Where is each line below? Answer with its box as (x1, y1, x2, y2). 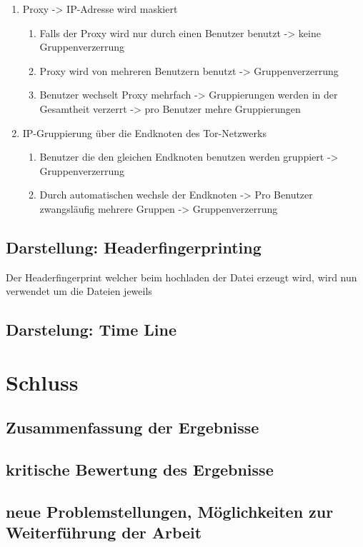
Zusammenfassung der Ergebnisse (6, 416, 259, 438)
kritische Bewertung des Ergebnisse (6, 458, 274, 481)
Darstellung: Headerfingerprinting (6, 236, 262, 258)
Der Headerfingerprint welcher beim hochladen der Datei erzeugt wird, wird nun (6, 269, 357, 284)
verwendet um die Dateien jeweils (6, 283, 152, 298)
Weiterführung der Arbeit (6, 521, 202, 543)
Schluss (6, 367, 79, 396)
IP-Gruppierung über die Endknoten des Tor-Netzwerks (22, 125, 267, 140)
